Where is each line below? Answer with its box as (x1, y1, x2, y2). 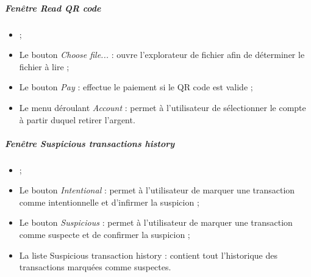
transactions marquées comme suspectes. (19, 261, 171, 273)
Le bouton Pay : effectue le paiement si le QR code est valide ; (19, 81, 253, 93)
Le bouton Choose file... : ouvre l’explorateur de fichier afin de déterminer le (19, 48, 305, 61)
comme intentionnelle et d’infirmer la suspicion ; (19, 195, 199, 208)
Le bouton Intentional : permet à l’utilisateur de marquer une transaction (19, 184, 295, 196)
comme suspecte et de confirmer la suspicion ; (19, 228, 190, 241)
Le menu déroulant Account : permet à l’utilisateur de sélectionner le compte (19, 101, 306, 113)
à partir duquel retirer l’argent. (19, 113, 135, 126)
